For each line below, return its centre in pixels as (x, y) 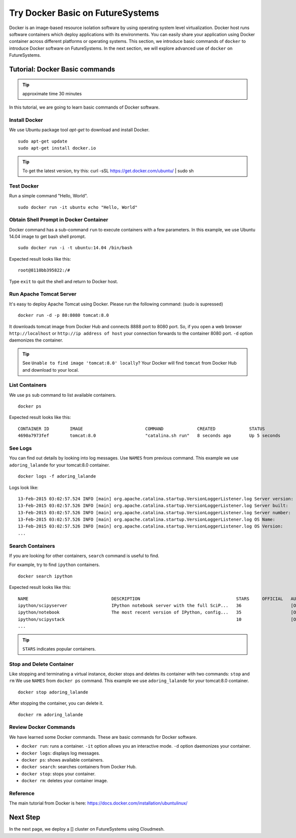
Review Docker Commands (42, 727)
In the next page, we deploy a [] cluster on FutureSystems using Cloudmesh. (87, 829)
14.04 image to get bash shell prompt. (48, 236)
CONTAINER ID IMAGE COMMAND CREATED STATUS (141, 429)
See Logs (20, 448)
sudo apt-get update (43, 141)
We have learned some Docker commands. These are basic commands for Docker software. (103, 737)
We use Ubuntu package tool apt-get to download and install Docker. (79, 130)
